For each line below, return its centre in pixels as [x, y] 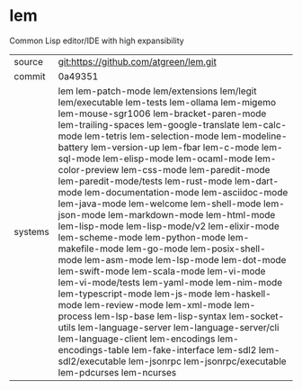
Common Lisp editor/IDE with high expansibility [97, 41]
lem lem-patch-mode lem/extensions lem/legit [157, 91]
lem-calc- [265, 124]
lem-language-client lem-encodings [137, 339]
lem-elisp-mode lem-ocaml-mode [178, 159]
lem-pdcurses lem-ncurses [117, 372]
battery [73, 147]
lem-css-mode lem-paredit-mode [195, 169]
